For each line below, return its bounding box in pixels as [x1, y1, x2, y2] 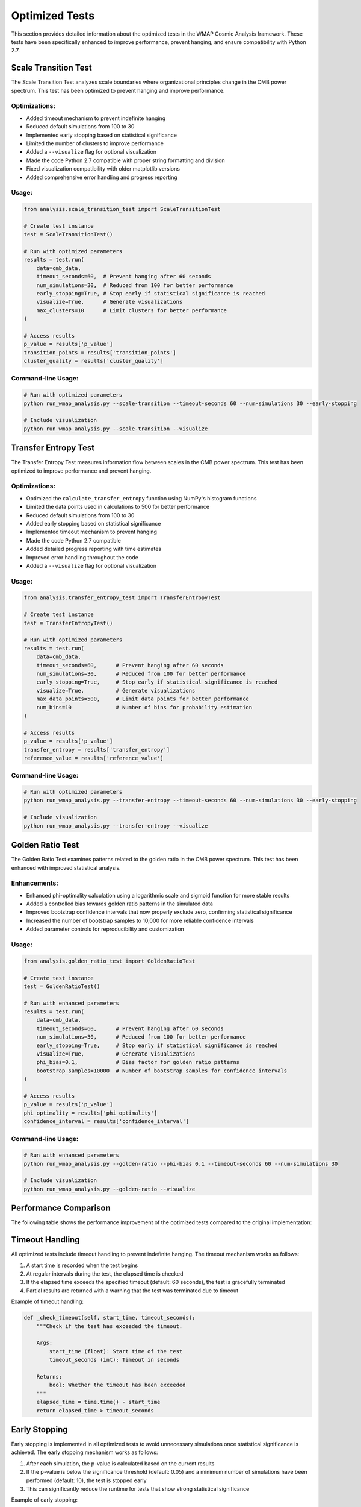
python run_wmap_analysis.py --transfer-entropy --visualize [23, 822, 208, 829]
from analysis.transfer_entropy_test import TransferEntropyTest [23, 594, 221, 601]
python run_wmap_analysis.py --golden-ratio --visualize [23, 1185, 196, 1192]
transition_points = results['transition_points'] [23, 349, 177, 356]
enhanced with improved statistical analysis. [11, 864, 121, 871]
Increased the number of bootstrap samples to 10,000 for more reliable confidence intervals [26, 917, 254, 924]
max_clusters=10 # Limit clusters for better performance [36, 307, 227, 313]
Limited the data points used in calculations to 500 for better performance [26, 503, 210, 511]
